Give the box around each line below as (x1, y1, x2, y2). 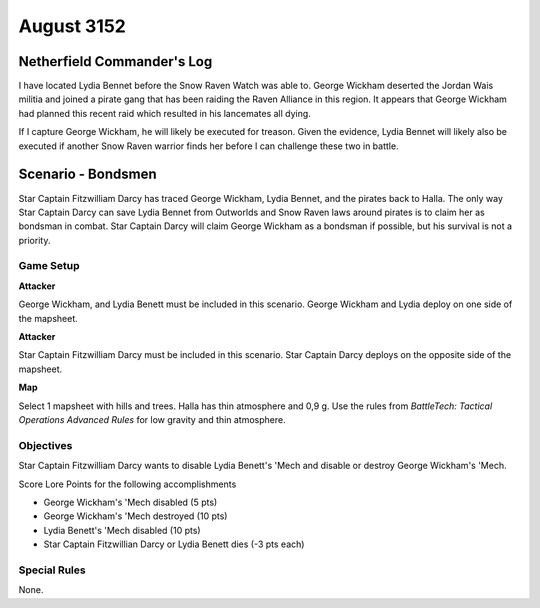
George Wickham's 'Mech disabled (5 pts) (43, 496, 218, 508)
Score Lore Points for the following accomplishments (18, 478, 237, 490)
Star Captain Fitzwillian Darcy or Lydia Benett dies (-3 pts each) (43, 538, 305, 550)
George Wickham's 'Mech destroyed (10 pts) (43, 510, 228, 522)
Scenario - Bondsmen (18, 166, 157, 183)
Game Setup (18, 259, 80, 273)
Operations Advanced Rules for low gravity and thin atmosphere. (18, 413, 286, 425)
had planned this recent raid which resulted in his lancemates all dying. (18, 107, 312, 119)
